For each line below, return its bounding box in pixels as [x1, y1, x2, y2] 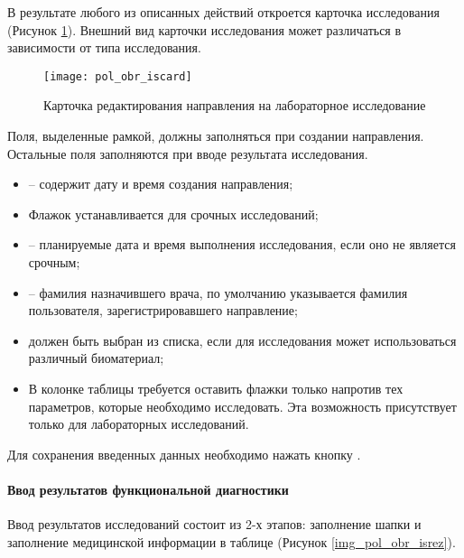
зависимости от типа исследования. [7, 38, 201, 57]
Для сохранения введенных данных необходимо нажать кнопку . [7, 444, 361, 463]
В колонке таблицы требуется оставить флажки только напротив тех [28, 378, 404, 397]
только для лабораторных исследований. [28, 414, 249, 433]
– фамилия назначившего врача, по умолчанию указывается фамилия [28, 283, 408, 302]
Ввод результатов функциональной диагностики [7, 479, 289, 498]
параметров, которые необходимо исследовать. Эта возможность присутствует [28, 396, 457, 415]
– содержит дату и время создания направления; [28, 174, 293, 193]
